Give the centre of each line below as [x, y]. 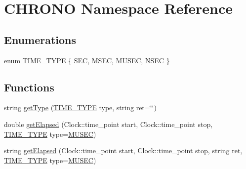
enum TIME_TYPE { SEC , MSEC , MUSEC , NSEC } [87, 60]
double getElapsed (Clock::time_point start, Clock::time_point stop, [108, 124]
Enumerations [40, 39]
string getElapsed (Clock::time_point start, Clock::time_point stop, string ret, [123, 150]
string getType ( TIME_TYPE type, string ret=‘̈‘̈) [80, 107]
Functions [29, 87]
